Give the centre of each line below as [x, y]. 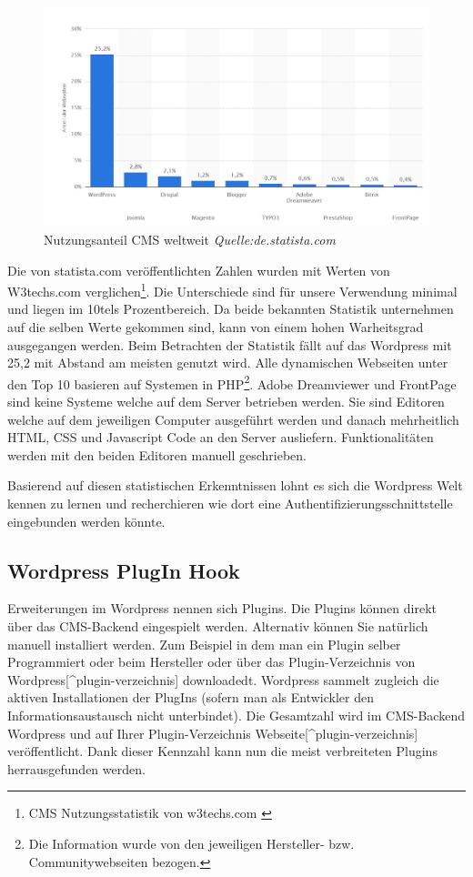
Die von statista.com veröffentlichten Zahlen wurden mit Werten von [199, 270]
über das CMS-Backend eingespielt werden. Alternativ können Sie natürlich [218, 626]
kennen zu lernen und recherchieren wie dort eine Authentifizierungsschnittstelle [230, 504]
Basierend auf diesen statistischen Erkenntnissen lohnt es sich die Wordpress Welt [235, 485]
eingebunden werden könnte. [86, 521]
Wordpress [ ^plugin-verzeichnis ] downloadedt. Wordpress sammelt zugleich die [223, 679]
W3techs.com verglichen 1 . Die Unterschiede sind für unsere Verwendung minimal [232, 290]
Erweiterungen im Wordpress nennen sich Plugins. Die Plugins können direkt [222, 608]
